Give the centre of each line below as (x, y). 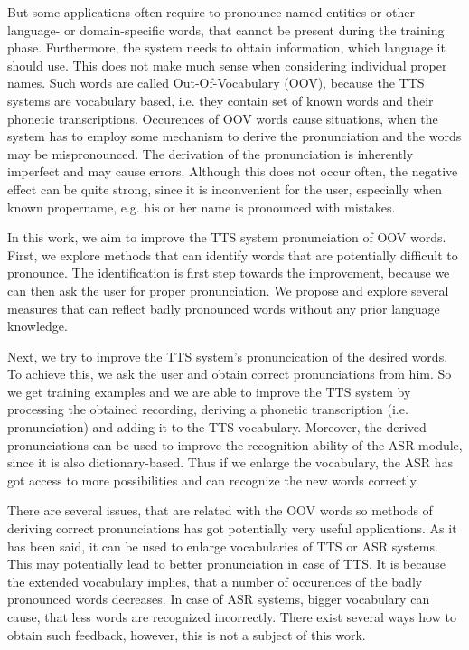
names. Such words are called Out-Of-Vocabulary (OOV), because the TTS (216, 83)
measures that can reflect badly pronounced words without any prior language (224, 308)
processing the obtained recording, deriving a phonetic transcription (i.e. (208, 409)
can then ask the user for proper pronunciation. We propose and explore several (228, 290)
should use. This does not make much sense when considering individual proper (227, 65)
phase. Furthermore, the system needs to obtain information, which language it (226, 47)
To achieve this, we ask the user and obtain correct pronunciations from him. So (230, 374)
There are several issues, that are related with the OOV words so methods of (220, 510)
